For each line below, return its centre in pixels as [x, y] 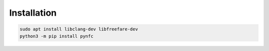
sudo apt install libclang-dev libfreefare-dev [79, 29]
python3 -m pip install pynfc [57, 36]
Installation [33, 13]
